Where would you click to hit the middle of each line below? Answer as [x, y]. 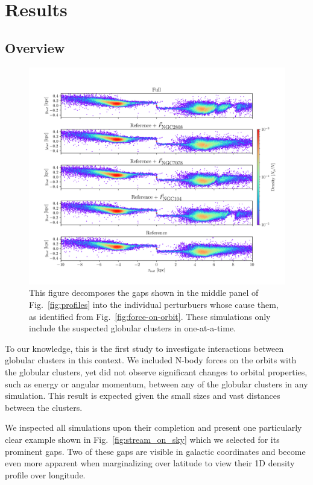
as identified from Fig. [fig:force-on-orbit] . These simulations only [150, 316]
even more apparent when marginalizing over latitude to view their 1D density [150, 463]
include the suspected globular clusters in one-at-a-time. [132, 328]
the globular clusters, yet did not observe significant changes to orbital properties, [156, 371]
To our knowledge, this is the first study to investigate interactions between [144, 348]
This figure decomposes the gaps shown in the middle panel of [144, 293]
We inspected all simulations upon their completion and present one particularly [153, 427]
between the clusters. [44, 407]
